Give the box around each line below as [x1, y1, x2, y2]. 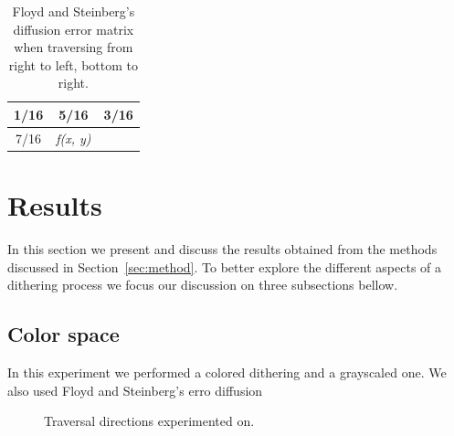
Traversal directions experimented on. [44, 411, 255, 431]
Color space [7, 320, 120, 348]
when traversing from [14, 37, 133, 57]
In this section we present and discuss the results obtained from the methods [7, 239, 438, 259]
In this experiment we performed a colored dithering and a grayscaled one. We [7, 363, 447, 382]
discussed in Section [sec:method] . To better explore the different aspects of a [7, 257, 442, 276]
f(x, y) [56, 128, 91, 147]
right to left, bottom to [8, 55, 138, 74]
